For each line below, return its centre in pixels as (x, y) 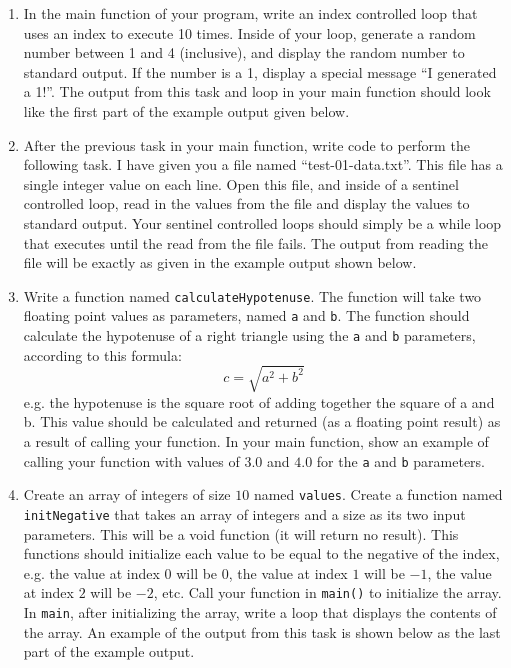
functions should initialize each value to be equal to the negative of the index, (261, 553)
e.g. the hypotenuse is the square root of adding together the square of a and (259, 401)
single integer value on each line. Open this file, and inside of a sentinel (241, 183)
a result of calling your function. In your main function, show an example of (256, 441)
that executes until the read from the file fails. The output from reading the (256, 242)
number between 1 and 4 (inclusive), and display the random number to (244, 52)
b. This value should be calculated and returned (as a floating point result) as (262, 421)
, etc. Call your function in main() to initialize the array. (327, 592)
